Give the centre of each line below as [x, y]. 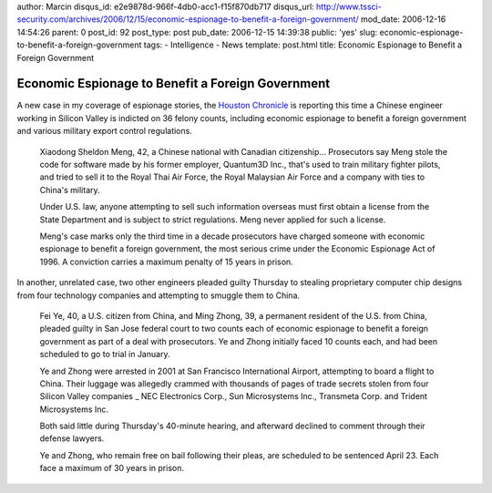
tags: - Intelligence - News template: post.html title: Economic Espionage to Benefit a [303, 45]
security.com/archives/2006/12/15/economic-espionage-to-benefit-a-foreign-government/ [188, 19]
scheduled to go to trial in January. [105, 354]
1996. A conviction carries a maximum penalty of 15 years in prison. [166, 262]
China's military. [70, 190]
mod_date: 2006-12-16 [403, 19]
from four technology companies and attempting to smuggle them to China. [159, 295]
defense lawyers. [72, 438]
